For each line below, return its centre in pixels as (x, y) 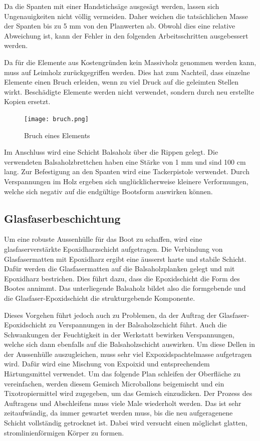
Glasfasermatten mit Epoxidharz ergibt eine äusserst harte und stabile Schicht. (125, 259)
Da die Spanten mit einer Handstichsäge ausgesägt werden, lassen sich (112, 6)
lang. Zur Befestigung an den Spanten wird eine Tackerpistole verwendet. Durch (127, 171)
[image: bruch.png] (56, 119)
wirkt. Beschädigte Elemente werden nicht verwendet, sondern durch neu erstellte (129, 91)
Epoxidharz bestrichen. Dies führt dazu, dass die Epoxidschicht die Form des (122, 278)
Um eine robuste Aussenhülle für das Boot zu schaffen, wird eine (103, 239)
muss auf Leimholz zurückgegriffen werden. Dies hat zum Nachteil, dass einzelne (127, 72)
